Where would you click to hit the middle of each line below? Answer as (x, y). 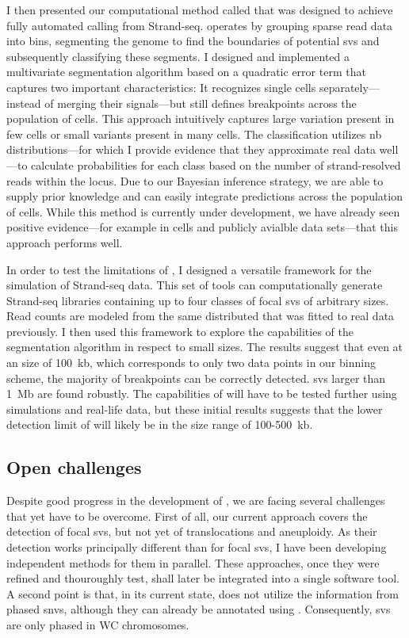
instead (24, 103)
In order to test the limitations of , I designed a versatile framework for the (189, 269)
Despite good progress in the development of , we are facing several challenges (196, 500)
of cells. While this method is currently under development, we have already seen (203, 211)
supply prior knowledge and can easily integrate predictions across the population (204, 196)
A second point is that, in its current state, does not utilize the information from (203, 593)
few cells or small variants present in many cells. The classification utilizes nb (194, 134)
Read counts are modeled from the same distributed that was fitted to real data (201, 316)
